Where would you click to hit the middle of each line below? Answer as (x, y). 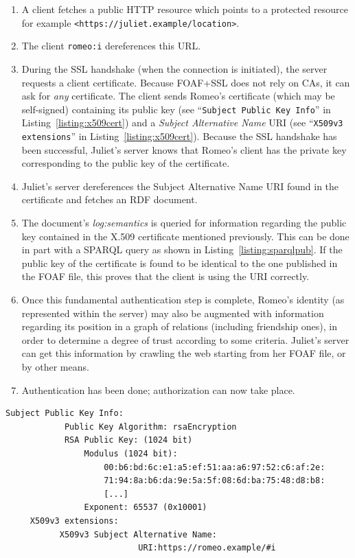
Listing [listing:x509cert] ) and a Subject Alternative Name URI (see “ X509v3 (182, 123)
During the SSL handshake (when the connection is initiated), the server (174, 68)
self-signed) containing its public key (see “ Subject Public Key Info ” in (176, 109)
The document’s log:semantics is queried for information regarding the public (184, 223)
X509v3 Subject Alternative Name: (138, 534)
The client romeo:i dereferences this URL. (111, 46)
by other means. (55, 366)
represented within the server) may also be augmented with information (173, 313)
